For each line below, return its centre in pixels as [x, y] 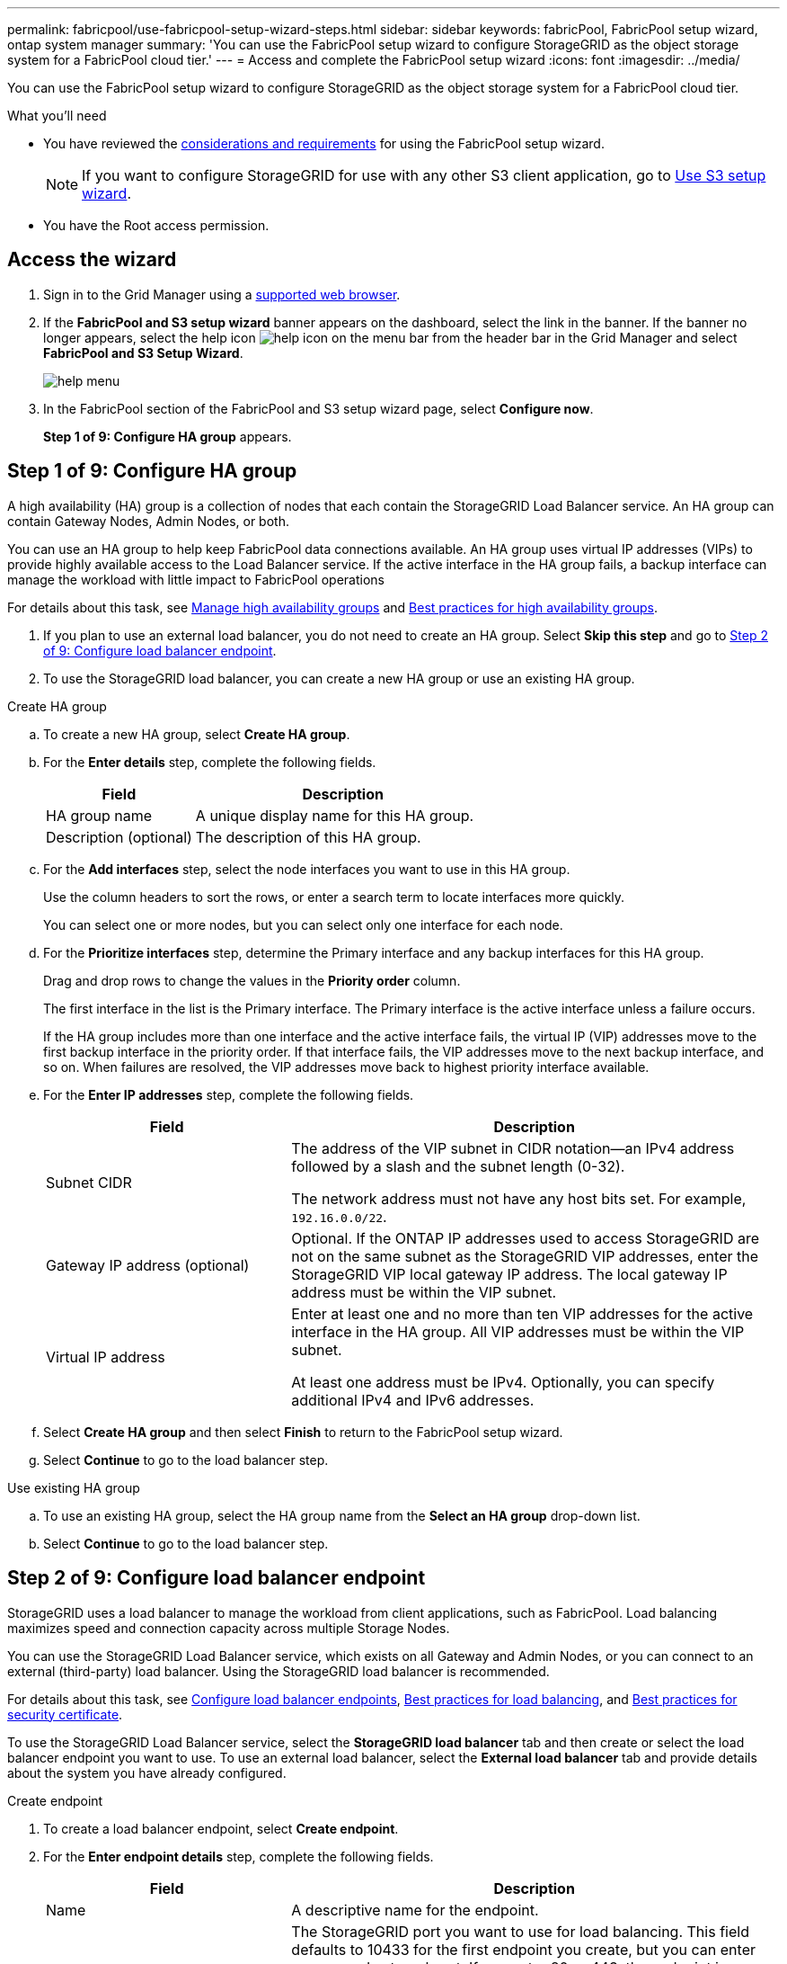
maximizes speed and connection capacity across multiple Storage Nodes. [229, 1628]
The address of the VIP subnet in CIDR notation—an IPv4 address [513, 1148]
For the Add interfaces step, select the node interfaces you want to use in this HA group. [307, 869]
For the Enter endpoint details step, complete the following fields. [239, 1856]
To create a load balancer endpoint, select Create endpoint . [221, 1828]
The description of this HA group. [308, 837]
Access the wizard [92, 260]
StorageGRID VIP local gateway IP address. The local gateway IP [509, 1274]
